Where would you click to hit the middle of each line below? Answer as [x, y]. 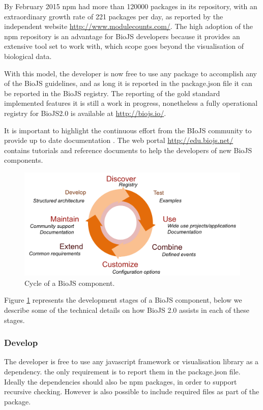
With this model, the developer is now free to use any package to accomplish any [130, 73]
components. [24, 160]
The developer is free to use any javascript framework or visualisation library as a [131, 361]
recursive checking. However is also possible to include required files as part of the [132, 391]
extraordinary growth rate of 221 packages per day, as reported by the [114, 16]
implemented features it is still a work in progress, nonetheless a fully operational [131, 103]
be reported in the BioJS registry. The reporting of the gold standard [112, 93]
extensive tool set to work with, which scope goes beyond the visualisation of [124, 46]
